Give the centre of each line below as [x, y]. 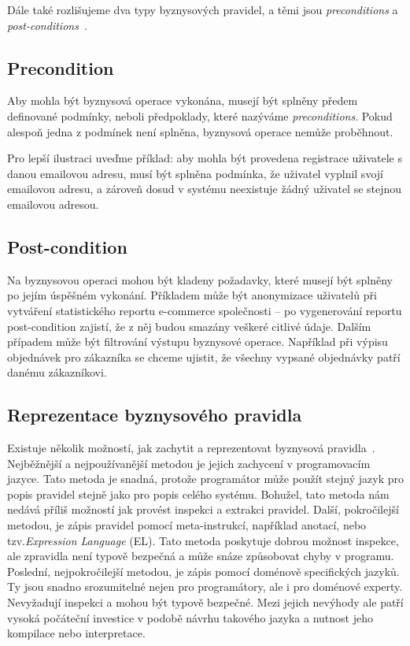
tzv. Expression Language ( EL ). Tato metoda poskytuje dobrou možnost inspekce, [203, 540]
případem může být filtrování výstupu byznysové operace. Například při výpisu [198, 342]
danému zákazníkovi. [57, 372]
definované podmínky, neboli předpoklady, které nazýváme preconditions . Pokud [200, 115]
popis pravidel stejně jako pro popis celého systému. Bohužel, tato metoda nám [198, 494]
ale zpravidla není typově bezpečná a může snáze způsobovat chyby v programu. [201, 556]
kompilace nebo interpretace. [76, 633]
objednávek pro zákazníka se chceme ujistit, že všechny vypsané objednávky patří [204, 356]
